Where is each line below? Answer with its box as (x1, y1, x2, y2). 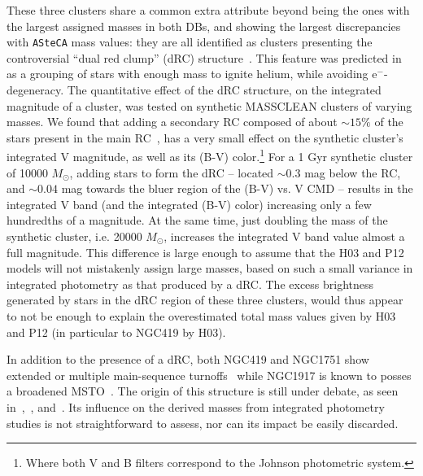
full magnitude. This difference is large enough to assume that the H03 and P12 (7, 243, 404, 260)
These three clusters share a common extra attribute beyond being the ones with (7, 2, 410, 18)
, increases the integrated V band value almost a (164, 228, 405, 245)
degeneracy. (7, 81, 64, 98)
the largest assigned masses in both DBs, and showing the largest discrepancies (7, 17, 401, 34)
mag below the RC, (304, 164, 401, 181)
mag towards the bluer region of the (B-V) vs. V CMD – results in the (61, 180, 413, 197)
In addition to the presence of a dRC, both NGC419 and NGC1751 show (7, 351, 369, 368)
